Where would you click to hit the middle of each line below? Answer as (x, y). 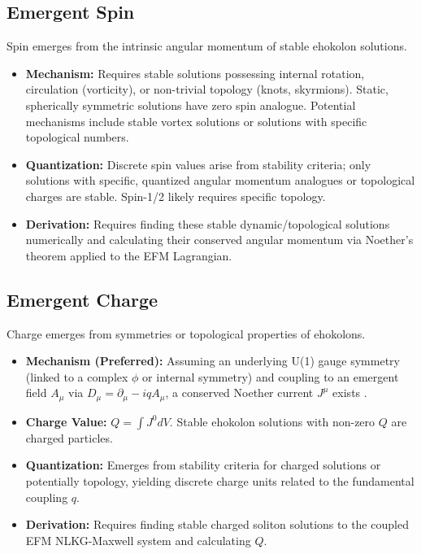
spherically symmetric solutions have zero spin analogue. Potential (191, 105)
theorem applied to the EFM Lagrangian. (129, 255)
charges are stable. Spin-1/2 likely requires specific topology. (176, 196)
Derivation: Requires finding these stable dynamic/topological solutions (208, 223)
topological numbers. (77, 137)
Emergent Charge (82, 299)
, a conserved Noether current (239, 393)
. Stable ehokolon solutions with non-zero (272, 421)
